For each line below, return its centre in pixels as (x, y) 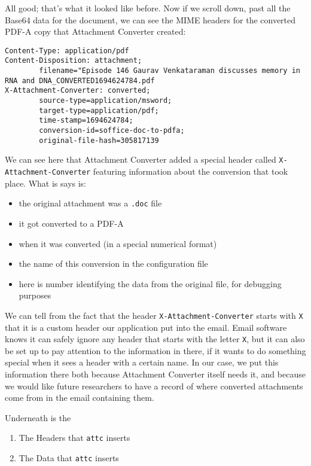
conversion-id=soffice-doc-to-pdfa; (112, 131)
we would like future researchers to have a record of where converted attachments (154, 386)
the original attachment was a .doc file (90, 203)
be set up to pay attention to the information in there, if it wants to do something (155, 350)
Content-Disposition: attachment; (74, 61)
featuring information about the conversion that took (190, 171)
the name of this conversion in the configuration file (113, 264)
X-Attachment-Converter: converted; (78, 91)
